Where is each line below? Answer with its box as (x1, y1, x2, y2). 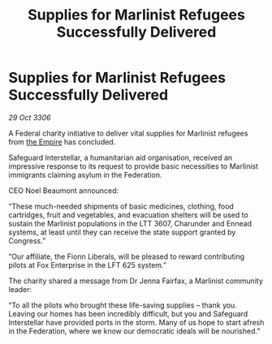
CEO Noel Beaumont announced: (8, 185, 119, 196)
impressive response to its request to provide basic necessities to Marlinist (8, 161, 258, 171)
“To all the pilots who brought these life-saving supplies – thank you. (8, 300, 237, 310)
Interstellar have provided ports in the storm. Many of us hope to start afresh (8, 317, 265, 327)
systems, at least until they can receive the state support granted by (8, 227, 236, 237)
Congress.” (8, 235, 46, 245)
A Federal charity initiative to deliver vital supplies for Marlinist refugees (8, 128, 248, 138)
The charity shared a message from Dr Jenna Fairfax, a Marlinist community (8, 276, 264, 286)
